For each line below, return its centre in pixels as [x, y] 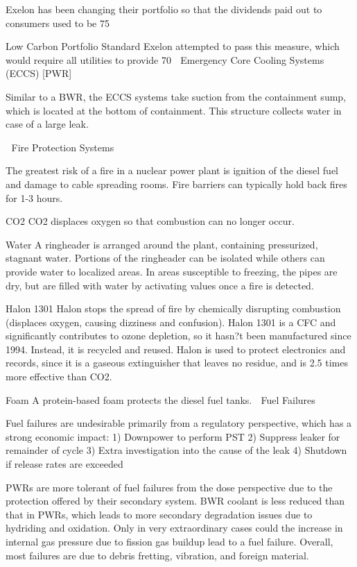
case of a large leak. [47, 124]
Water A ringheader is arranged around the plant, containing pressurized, [162, 244]
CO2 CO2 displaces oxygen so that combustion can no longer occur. [150, 221]
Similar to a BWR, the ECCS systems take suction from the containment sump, [176, 96]
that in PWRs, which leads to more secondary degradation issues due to [159, 514]
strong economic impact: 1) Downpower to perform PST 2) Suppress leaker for [173, 436]
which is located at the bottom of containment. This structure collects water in [174, 110]
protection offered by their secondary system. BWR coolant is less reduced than [175, 501]
